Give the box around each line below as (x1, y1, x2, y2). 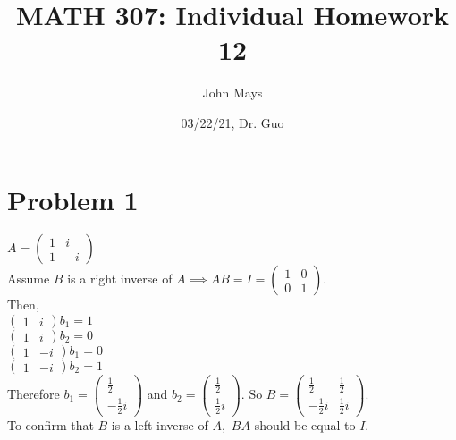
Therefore (7, 384, 60, 402)
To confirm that (7, 415, 94, 434)
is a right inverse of (67, 269, 173, 288)
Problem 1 (7, 181, 139, 217)
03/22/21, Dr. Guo (181, 113, 284, 131)
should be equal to (254, 415, 356, 434)
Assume (7, 269, 50, 288)
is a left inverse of (111, 415, 208, 434)
